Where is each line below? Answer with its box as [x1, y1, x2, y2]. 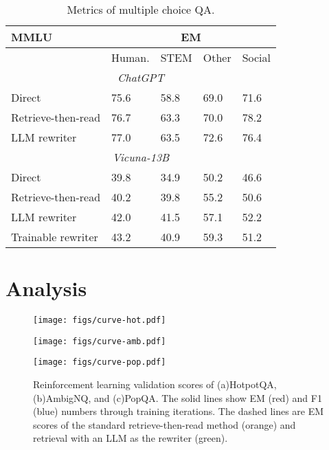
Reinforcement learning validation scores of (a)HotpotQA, [33, 377, 277, 392]
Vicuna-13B [112, 149, 170, 165]
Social [242, 49, 271, 65]
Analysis [5, 274, 87, 302]
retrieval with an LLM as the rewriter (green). [33, 431, 228, 445]
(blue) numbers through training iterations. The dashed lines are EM [33, 404, 324, 418]
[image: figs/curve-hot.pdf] [33, 315, 166, 326]
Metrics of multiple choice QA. [67, 1, 215, 17]
